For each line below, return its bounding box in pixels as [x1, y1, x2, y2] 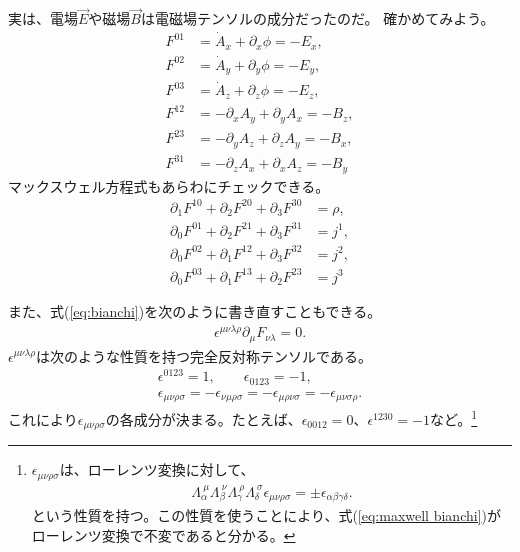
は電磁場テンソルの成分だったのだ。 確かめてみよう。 [140, 8, 495, 29]
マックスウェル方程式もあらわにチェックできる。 [8, 175, 330, 196]
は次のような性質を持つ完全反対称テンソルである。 [36, 345, 372, 366]
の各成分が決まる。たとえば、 [105, 408, 302, 429]
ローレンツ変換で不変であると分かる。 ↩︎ [31, 524, 296, 545]
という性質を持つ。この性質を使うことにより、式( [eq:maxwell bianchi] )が [31, 505, 501, 526]
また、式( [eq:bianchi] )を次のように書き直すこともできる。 [8, 301, 382, 322]
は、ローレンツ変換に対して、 [59, 459, 255, 480]
